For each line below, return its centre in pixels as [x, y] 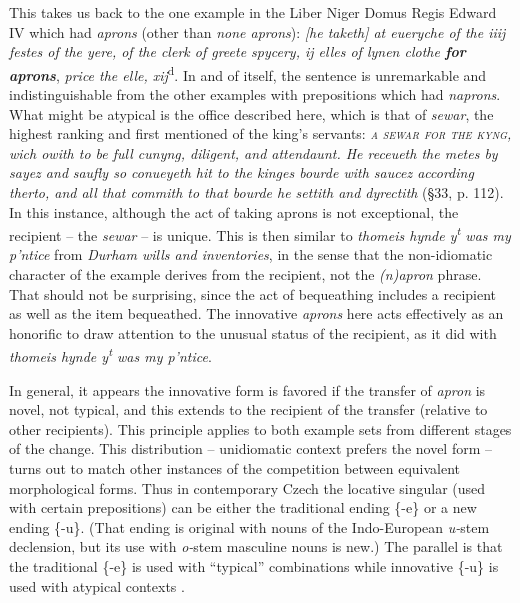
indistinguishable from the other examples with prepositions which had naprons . [255, 94]
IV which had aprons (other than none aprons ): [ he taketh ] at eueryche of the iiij [257, 31]
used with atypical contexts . [97, 585]
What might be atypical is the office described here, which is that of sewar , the [251, 113]
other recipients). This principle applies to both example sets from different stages [260, 428]
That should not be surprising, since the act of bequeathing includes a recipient [253, 293]
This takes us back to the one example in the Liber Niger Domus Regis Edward [253, 12]
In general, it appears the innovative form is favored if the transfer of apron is [247, 389]
